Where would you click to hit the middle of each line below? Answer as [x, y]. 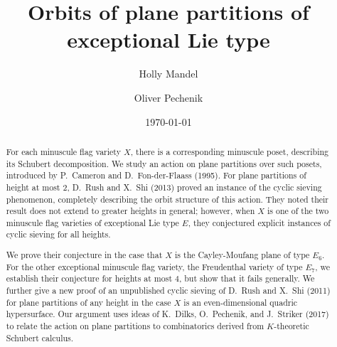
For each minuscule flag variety [63, 151]
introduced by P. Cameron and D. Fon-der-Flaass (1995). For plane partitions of [156, 175]
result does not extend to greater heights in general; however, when [130, 211]
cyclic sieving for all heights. [58, 234]
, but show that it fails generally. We [247, 278]
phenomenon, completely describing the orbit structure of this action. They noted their [167, 199]
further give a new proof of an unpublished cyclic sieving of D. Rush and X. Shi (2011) [168, 290]
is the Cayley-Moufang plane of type [242, 255]
